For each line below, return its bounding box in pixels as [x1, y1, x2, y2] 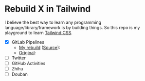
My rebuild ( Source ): [18, 45, 60, 50]
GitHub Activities [11, 61, 46, 66]
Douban [11, 71, 28, 77]
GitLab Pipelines [11, 39, 45, 45]
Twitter [11, 55, 26, 61]
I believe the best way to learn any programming [4, 19, 102, 25]
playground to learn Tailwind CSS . [4, 30, 72, 35]
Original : [18, 50, 36, 55]
